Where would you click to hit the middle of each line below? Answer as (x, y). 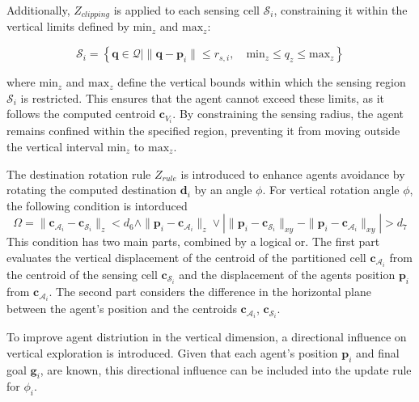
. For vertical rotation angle (331, 190)
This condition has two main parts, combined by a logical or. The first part (193, 241)
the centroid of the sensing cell (82, 274)
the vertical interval (55, 146)
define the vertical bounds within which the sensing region (262, 82)
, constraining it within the (341, 10)
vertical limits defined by (68, 26)
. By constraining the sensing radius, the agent (288, 114)
